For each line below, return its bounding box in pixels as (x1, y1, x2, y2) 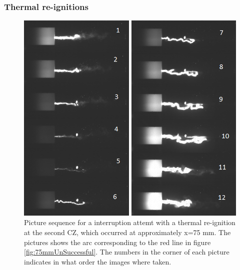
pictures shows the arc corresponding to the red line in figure (24, 237, 211, 247)
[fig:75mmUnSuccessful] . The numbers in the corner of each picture (24, 247, 229, 257)
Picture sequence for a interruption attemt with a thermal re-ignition (24, 217, 235, 228)
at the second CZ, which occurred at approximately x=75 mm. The (24, 227, 231, 238)
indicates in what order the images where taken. (24, 256, 171, 267)
